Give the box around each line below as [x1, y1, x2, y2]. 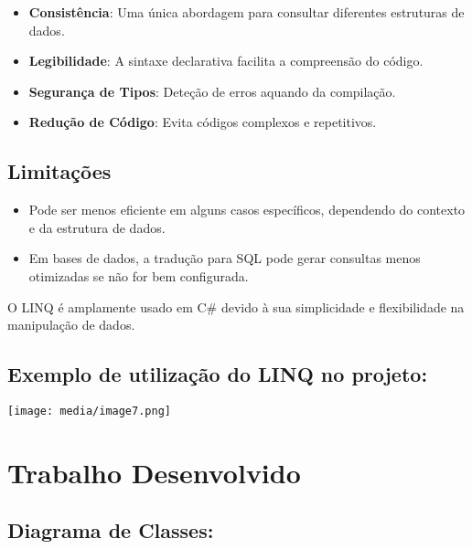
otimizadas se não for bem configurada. [28, 266, 249, 285]
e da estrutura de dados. [28, 217, 166, 237]
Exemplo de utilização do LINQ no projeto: [7, 360, 428, 388]
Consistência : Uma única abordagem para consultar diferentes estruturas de [28, 3, 465, 21]
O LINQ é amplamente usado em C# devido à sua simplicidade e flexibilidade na [7, 297, 465, 316]
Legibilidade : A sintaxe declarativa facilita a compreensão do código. [28, 51, 424, 70]
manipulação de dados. [7, 315, 135, 334]
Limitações [7, 157, 112, 185]
